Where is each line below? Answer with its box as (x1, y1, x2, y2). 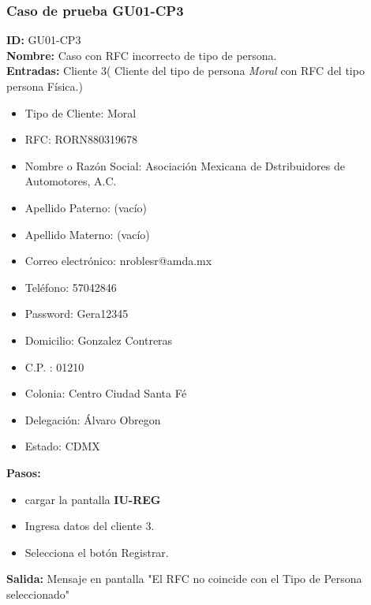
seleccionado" (6, 585, 69, 602)
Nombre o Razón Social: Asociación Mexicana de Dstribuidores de (24, 157, 345, 174)
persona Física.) (6, 78, 83, 94)
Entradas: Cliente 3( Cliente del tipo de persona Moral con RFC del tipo (6, 62, 365, 79)
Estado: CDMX (24, 438, 100, 454)
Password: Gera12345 (24, 305, 129, 322)
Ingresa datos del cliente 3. (24, 517, 155, 534)
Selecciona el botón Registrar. (24, 543, 169, 560)
